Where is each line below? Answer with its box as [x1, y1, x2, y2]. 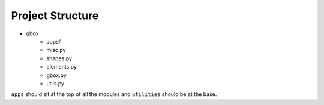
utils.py [46, 79, 65, 87]
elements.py [46, 63, 77, 70]
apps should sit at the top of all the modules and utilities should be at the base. [11, 91, 217, 98]
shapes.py [46, 54, 72, 62]
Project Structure [11, 9, 99, 22]
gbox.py [46, 72, 67, 79]
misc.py [46, 47, 66, 54]
